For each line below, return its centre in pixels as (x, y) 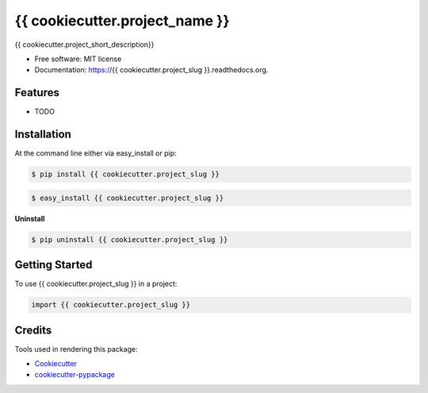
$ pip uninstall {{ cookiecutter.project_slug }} (130, 239)
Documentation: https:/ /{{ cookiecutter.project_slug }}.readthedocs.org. (151, 70)
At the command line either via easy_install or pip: (96, 153)
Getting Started (53, 265)
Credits (33, 330)
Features (37, 92)
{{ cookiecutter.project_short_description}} (84, 44)
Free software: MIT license (78, 59)
